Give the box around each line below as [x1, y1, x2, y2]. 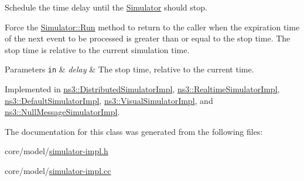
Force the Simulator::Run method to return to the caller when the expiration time [5, 20, 300, 33]
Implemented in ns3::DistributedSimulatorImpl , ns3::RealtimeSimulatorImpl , [5, 83, 280, 95]
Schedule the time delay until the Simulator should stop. [5, 1, 207, 13]
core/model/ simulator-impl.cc [5, 165, 111, 176]
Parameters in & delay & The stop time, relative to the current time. [5, 63, 254, 75]
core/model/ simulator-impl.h [5, 145, 108, 157]
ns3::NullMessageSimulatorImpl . [5, 106, 120, 118]
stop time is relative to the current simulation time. [5, 43, 190, 55]
